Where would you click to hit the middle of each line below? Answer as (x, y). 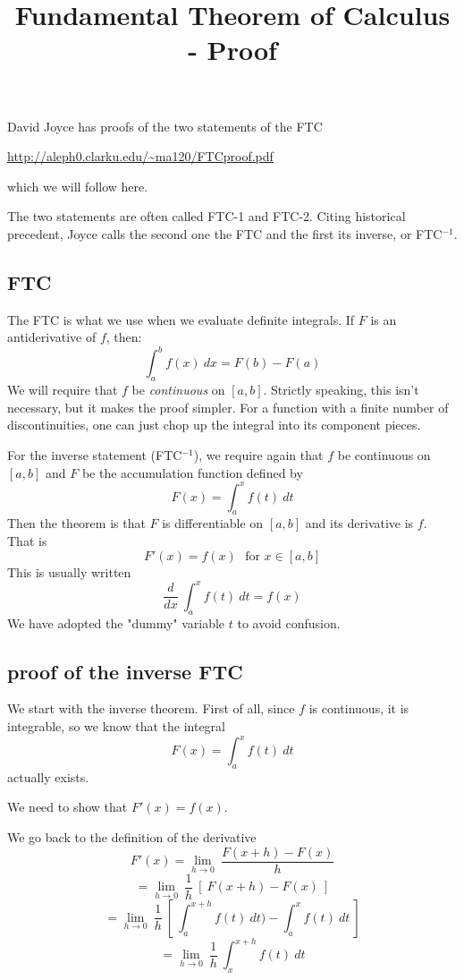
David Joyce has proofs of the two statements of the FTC (165, 126)
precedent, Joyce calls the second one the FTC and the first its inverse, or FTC (225, 233)
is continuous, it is (359, 708)
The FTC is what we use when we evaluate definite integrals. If (181, 319)
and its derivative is (359, 523)
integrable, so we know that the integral (116, 725)
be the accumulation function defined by (192, 472)
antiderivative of (52, 337)
